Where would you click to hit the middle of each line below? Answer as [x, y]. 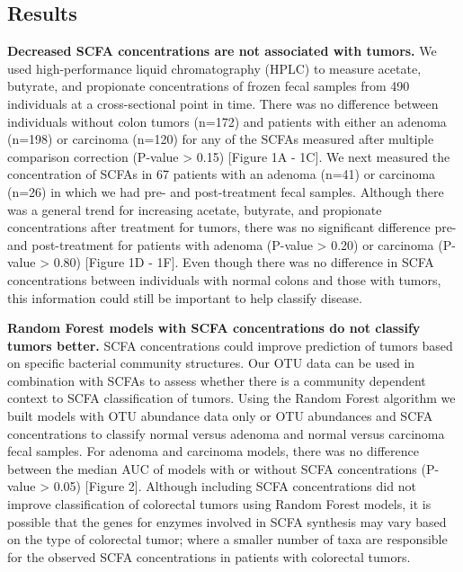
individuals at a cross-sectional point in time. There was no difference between [223, 103]
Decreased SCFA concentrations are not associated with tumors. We [222, 51]
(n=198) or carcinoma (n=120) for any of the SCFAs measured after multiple [221, 139]
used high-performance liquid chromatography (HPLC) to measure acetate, [214, 68]
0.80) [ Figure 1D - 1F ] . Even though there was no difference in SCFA [244, 262]
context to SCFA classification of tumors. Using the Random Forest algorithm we [231, 398]
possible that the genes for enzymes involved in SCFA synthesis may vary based [227, 521]
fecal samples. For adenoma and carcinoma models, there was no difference [213, 451]
